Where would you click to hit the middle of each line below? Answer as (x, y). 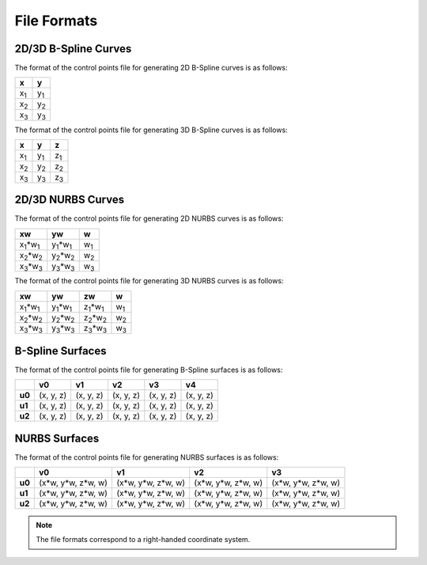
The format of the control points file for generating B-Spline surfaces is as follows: (149, 370)
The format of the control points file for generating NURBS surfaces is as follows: (147, 457)
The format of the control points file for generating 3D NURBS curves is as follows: (149, 281)
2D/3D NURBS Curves (70, 200)
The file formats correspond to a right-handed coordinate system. (143, 540)
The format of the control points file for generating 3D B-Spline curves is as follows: (151, 130)
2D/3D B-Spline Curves (73, 49)
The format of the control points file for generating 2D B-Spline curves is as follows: (151, 68)
